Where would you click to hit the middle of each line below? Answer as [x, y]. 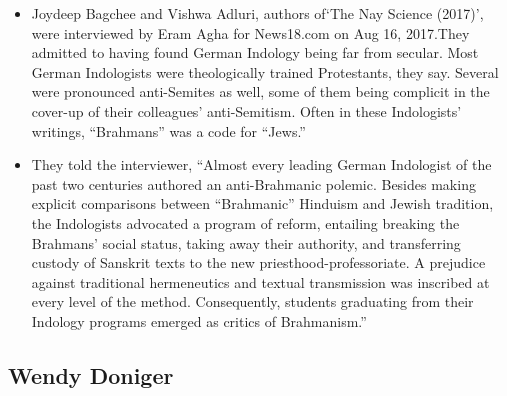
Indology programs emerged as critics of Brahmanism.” [199, 320]
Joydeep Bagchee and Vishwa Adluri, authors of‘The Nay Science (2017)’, [257, 13]
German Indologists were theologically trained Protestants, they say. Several [265, 71]
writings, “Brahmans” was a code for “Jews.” [168, 130]
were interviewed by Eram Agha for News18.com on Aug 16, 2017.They [250, 32]
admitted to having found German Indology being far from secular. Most [255, 52]
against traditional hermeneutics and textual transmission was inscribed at [260, 281]
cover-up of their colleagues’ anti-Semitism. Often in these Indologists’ [246, 110]
